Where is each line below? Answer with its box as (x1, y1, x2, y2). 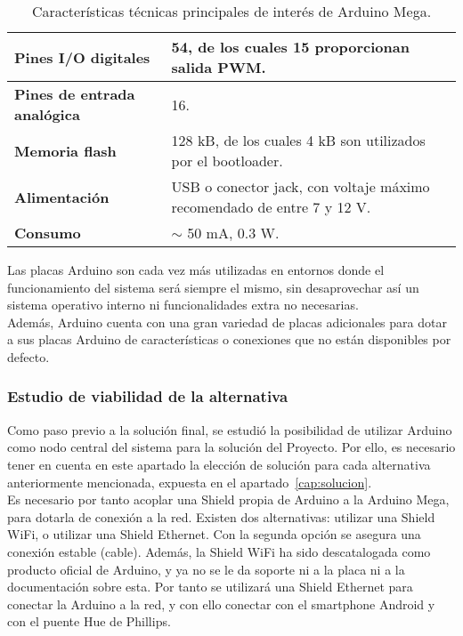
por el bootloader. (171, 150, 283, 171)
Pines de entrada (14, 84, 135, 104)
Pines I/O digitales (14, 46, 150, 68)
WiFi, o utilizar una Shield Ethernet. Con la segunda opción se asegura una (7, 525, 421, 543)
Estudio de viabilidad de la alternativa (7, 385, 288, 407)
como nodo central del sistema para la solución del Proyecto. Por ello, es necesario (7, 438, 456, 456)
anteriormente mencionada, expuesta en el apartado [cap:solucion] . (7, 472, 372, 491)
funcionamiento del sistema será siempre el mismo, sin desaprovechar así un (7, 278, 419, 296)
